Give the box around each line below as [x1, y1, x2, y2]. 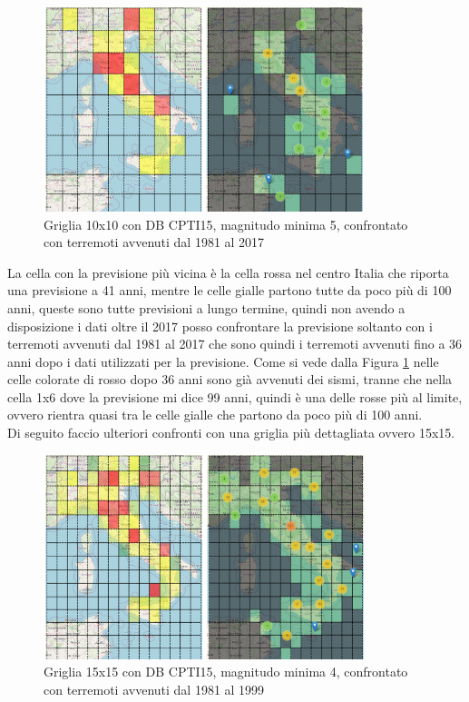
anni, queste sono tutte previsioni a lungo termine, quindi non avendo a [7, 298, 405, 317]
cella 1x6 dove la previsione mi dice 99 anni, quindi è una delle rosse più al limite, [7, 387, 463, 406]
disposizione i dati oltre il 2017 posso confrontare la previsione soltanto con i [7, 316, 433, 335]
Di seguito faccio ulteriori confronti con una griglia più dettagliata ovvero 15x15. [7, 423, 455, 442]
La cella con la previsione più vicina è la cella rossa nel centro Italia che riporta [7, 262, 449, 282]
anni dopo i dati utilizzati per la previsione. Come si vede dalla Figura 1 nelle [7, 351, 439, 371]
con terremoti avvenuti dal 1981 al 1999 [44, 679, 265, 698]
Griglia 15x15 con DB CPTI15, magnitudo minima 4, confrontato [44, 662, 408, 681]
